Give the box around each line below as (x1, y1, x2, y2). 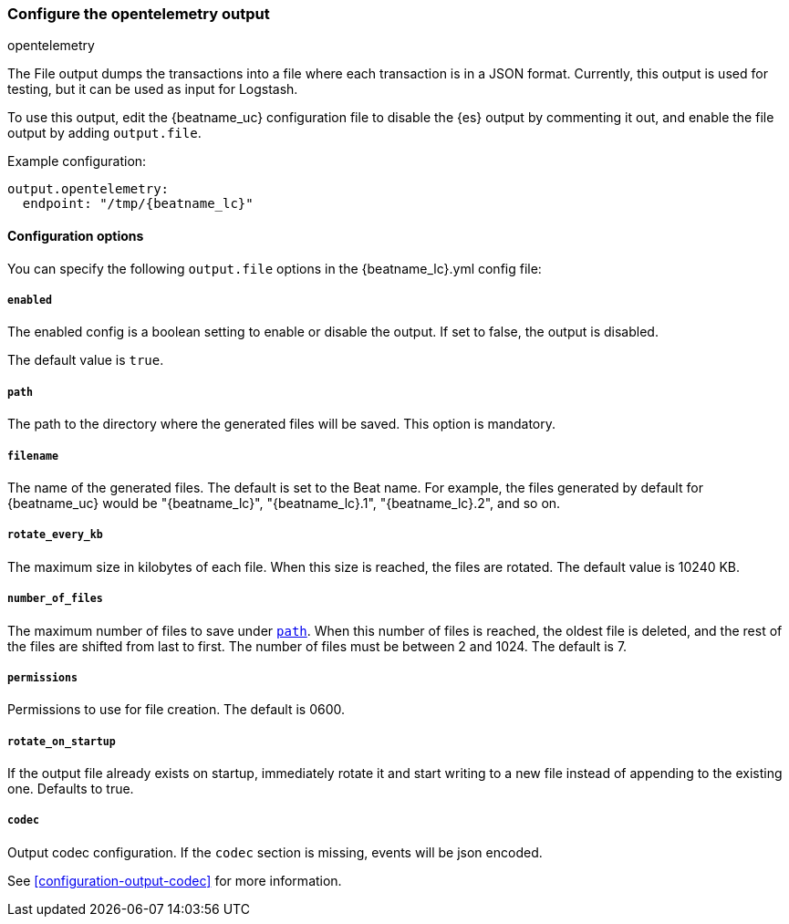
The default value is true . (7, 352, 164, 369)
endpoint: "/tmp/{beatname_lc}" (22, 196, 254, 212)
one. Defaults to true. (7, 781, 134, 797)
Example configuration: (7, 153, 147, 170)
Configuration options (7, 227, 144, 244)
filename (7, 449, 58, 462)
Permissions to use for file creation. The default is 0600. (7, 701, 346, 718)
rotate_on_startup (7, 734, 116, 748)
